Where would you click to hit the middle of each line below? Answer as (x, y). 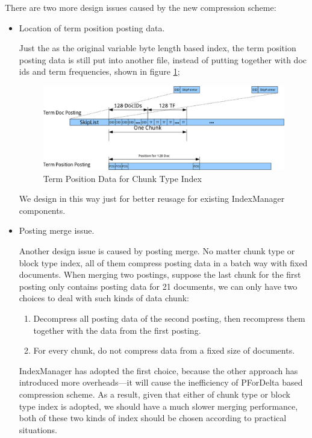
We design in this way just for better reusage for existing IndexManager (152, 199)
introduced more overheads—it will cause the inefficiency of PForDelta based (161, 382)
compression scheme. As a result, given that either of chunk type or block (154, 394)
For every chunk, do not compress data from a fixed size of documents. (164, 350)
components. (42, 210)
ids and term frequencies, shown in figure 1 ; (99, 71)
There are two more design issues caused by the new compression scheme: (141, 7)
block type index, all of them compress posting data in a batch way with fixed (163, 262)
